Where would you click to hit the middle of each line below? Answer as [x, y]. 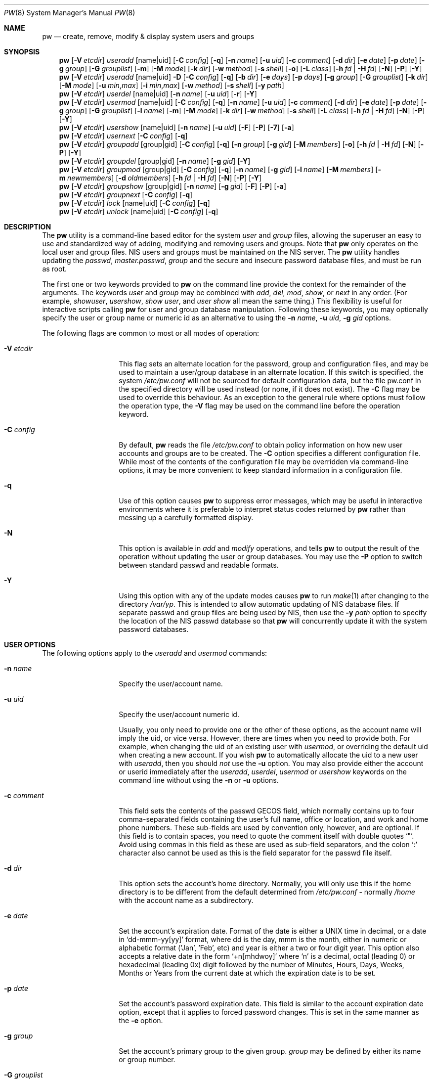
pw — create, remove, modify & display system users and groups [148, 36]
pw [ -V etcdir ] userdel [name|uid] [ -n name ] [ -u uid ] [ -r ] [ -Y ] [158, 94]
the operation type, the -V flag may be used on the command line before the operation [260, 406]
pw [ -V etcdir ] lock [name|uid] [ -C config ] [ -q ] [134, 203]
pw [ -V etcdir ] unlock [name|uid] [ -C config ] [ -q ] [139, 211]
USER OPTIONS [30, 645]
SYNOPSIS [22, 52]
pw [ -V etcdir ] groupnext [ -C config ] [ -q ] [126, 195]
